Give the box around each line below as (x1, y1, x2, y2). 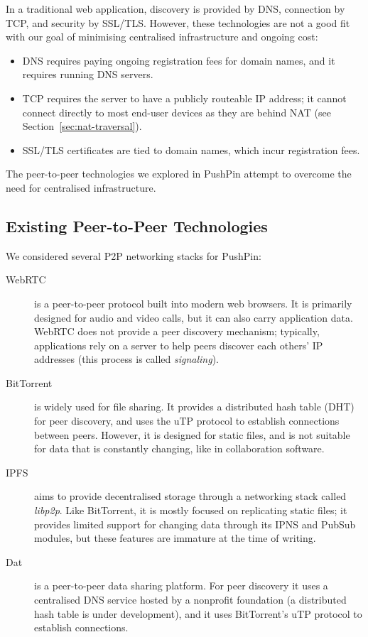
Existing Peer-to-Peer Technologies (6, 214, 268, 236)
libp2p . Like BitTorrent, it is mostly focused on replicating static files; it (34, 503, 347, 518)
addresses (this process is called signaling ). (34, 352, 219, 366)
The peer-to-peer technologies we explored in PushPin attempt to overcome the (6, 166, 352, 181)
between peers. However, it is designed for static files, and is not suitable (34, 427, 350, 442)
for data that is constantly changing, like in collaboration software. (34, 441, 325, 456)
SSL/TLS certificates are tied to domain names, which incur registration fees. (22, 142, 360, 157)
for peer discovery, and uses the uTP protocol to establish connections (34, 413, 340, 428)
